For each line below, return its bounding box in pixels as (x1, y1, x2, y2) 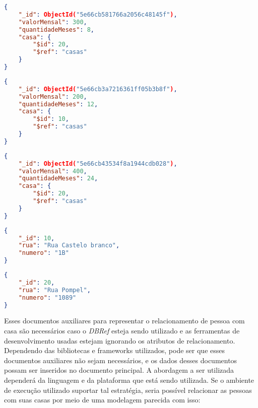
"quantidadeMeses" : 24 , (18, 175, 98, 182)
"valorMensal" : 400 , (18, 167, 87, 175)
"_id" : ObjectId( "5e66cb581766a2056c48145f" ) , (18, 11, 177, 18)
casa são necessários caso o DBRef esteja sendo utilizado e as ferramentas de (4, 325, 240, 335)
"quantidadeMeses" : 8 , (18, 26, 95, 33)
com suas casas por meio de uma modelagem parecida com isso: (4, 394, 201, 405)
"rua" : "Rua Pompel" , (18, 286, 91, 294)
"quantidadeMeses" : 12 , (18, 100, 98, 108)
